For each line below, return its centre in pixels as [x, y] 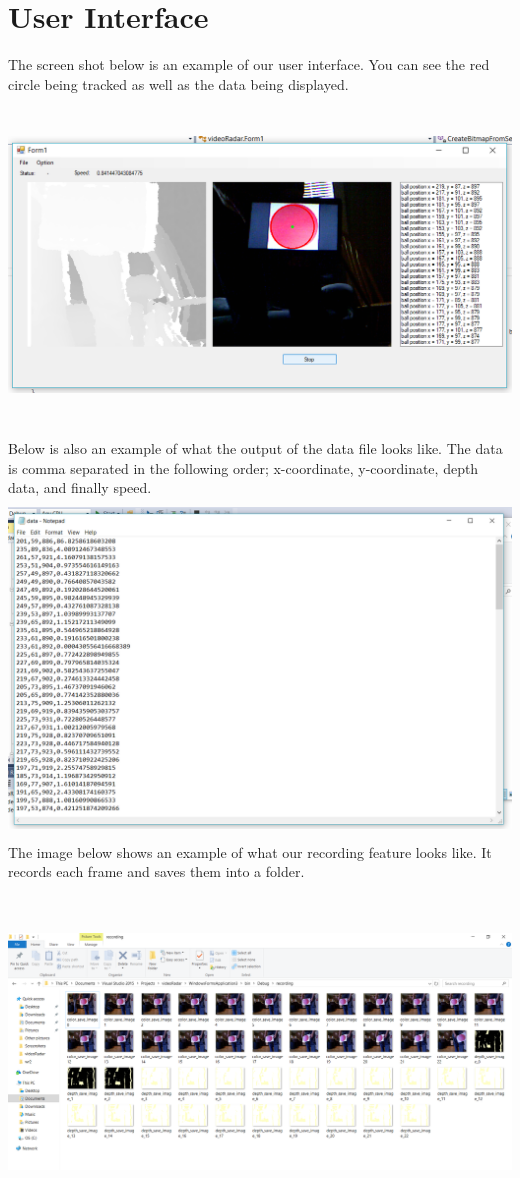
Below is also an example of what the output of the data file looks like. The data [255, 448]
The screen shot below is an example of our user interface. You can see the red [249, 64]
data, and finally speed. [80, 487]
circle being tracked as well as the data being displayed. [178, 83]
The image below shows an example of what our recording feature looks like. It [250, 851]
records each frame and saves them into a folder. [156, 871]
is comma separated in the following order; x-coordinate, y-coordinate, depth [243, 467]
